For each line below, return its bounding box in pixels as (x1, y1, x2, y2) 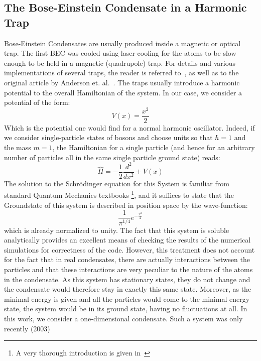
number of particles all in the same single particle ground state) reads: (4, 152, 220, 162)
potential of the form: (4, 97, 70, 107)
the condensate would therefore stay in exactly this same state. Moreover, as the (4, 284, 251, 294)
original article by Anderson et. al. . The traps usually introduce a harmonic (4, 77, 240, 87)
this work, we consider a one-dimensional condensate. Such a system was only (4, 313, 243, 324)
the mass (4, 142, 31, 153)
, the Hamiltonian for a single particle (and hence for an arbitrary (52, 142, 255, 153)
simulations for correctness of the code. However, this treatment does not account (4, 244, 255, 255)
